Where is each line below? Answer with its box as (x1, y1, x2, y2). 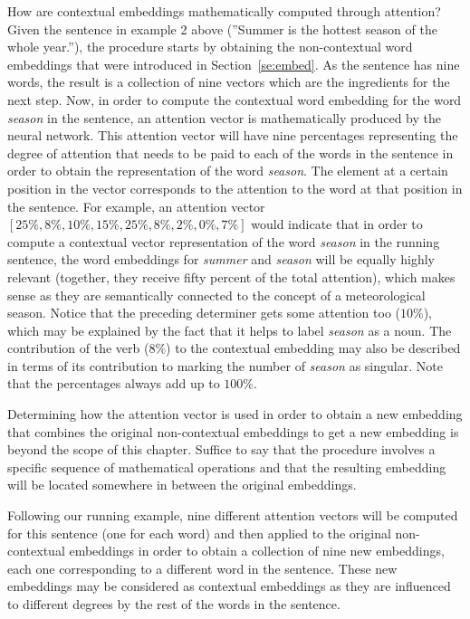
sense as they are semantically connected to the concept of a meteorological (7, 285, 426, 304)
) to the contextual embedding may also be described (166, 338, 461, 357)
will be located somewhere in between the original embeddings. (7, 475, 357, 494)
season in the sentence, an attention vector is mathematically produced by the (7, 108, 442, 127)
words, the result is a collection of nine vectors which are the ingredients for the (7, 72, 450, 91)
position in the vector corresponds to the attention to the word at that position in (7, 178, 463, 197)
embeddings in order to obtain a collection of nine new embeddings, (69, 541, 445, 560)
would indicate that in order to (251, 214, 423, 233)
